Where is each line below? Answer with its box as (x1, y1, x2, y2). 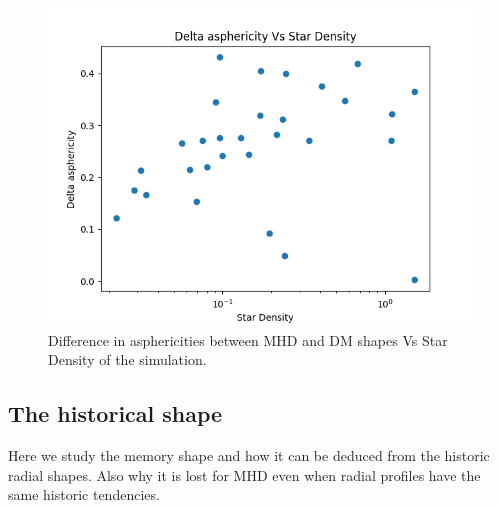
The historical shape (8, 398, 223, 429)
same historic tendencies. (8, 484, 160, 505)
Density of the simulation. (48, 349, 207, 370)
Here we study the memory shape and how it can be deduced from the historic (8, 444, 490, 465)
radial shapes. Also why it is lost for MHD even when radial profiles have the (8, 464, 481, 485)
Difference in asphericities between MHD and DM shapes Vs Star (48, 329, 448, 350)
